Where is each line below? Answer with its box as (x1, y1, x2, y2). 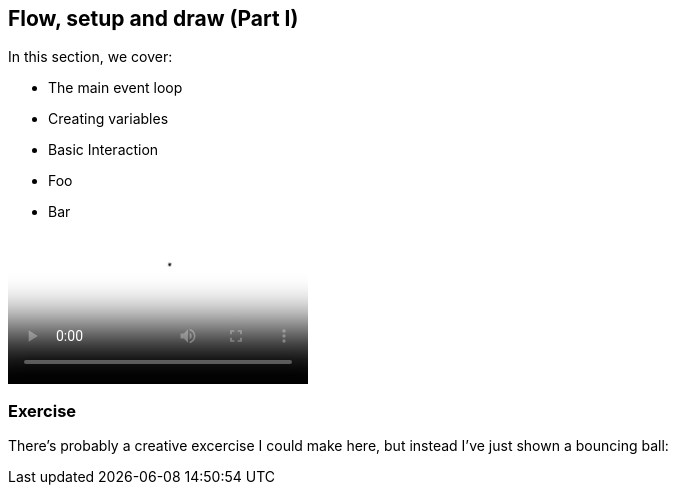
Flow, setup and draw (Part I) (8, 6, 299, 31)
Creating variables (48, 110, 169, 128)
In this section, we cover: (8, 48, 173, 66)
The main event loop (48, 79, 183, 97)
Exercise (8, 400, 77, 421)
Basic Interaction (48, 141, 159, 159)
